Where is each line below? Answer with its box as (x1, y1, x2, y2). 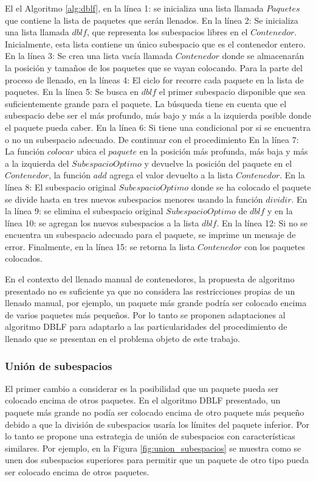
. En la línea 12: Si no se (216, 216, 308, 229)
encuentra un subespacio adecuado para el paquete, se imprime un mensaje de (5, 228, 296, 241)
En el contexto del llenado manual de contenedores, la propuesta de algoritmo (5, 273, 295, 285)
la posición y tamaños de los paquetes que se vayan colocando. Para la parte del (5, 61, 303, 74)
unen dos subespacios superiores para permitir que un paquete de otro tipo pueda (5, 453, 309, 466)
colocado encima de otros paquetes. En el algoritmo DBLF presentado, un (5, 394, 281, 407)
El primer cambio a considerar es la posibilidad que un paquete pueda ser (5, 382, 279, 394)
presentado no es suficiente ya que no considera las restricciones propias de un (5, 284, 295, 297)
